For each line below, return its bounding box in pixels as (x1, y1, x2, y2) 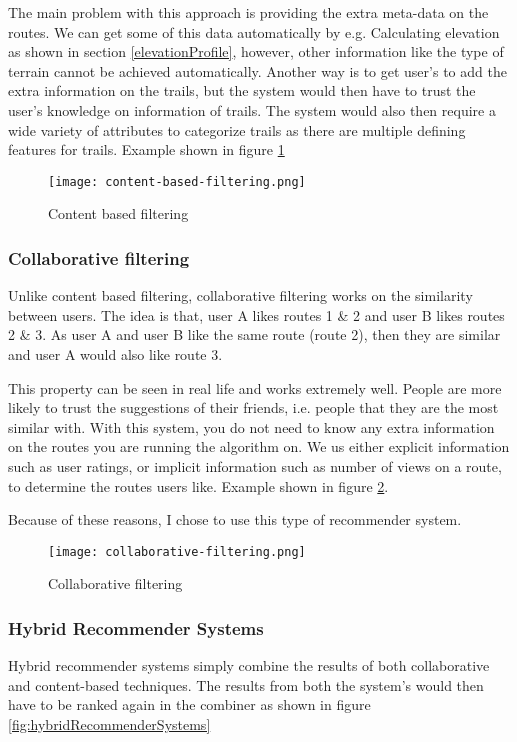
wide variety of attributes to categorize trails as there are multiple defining (8, 119, 466, 140)
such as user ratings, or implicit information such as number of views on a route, (8, 455, 502, 476)
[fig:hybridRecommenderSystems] (8, 714, 211, 734)
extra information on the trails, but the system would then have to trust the (8, 80, 476, 101)
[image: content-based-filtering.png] (48, 174, 306, 189)
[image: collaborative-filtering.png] (48, 544, 306, 559)
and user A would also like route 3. (8, 344, 223, 364)
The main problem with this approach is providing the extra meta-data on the (8, 2, 489, 22)
